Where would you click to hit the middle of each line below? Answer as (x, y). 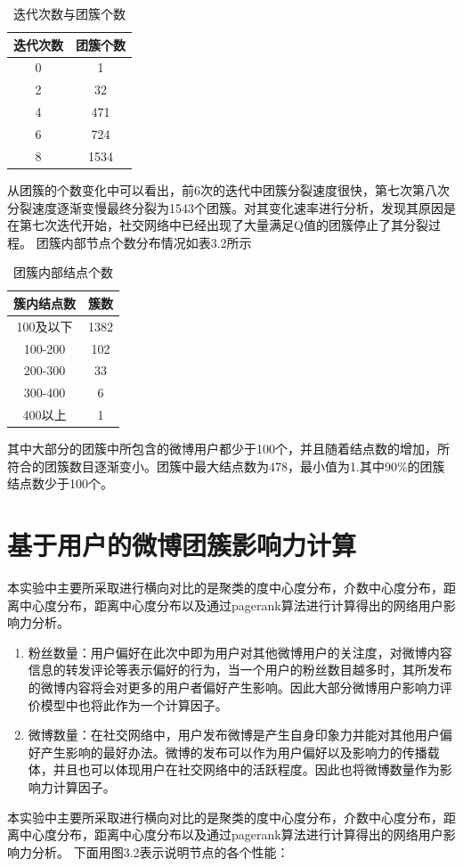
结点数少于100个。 (60, 483)
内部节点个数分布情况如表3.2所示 (156, 242)
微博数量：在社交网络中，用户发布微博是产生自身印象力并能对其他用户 (234, 735)
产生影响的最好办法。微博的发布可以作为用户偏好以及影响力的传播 (234, 752)
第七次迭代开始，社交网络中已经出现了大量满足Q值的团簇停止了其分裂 (223, 225)
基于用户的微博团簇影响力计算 (182, 545)
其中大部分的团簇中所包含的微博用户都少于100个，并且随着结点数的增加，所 (228, 449)
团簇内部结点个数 (63, 272)
